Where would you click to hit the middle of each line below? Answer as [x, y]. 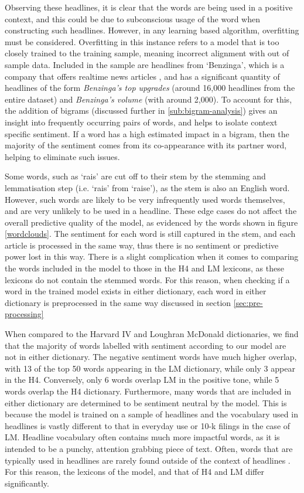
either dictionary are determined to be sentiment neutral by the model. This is [146, 402]
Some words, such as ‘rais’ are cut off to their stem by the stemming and [135, 176]
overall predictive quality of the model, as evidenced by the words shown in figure [151, 222]
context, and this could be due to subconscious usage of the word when [132, 18]
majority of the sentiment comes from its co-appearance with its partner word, [146, 145]
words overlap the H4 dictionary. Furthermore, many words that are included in [148, 391]
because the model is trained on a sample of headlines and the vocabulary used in [151, 414]
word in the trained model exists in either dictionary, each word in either [136, 291]
